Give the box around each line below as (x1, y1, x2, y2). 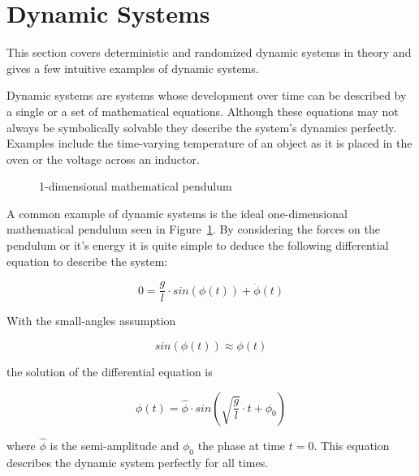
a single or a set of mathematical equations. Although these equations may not (6, 102, 399, 119)
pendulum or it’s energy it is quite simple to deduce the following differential (6, 237, 389, 254)
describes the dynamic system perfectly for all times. (6, 453, 269, 470)
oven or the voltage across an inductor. (6, 150, 200, 167)
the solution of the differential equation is (6, 362, 213, 380)
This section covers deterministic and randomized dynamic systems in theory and (6, 44, 412, 61)
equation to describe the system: (6, 252, 168, 269)
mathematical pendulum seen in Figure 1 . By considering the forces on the (6, 221, 381, 238)
